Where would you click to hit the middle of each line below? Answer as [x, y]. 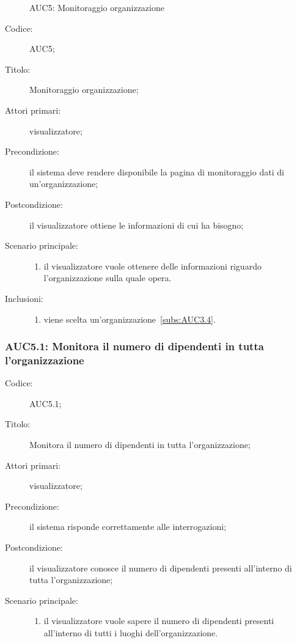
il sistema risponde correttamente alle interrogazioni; [128, 527]
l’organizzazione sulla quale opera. [108, 278]
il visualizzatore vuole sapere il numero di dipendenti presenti [159, 621]
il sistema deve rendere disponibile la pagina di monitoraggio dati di [157, 171]
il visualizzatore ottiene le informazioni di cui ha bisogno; [137, 225]
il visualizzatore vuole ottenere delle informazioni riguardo [152, 266]
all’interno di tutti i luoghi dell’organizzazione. [131, 632]
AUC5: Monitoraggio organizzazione [97, 7]
